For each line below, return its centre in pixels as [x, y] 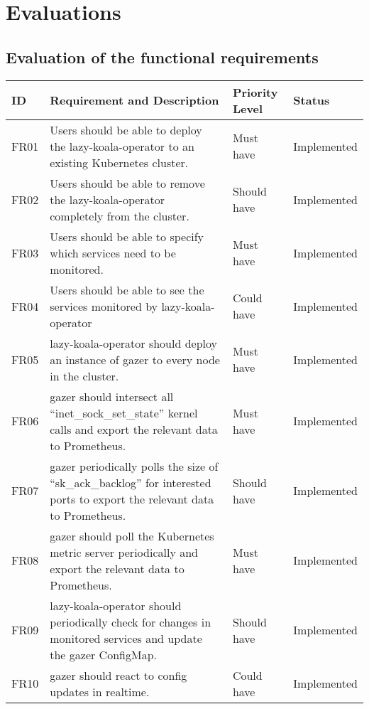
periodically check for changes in [131, 622]
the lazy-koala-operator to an [122, 146]
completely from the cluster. [120, 215]
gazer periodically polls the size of [134, 466]
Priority [255, 92]
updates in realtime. [100, 691]
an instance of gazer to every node [135, 359]
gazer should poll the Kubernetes [132, 535]
